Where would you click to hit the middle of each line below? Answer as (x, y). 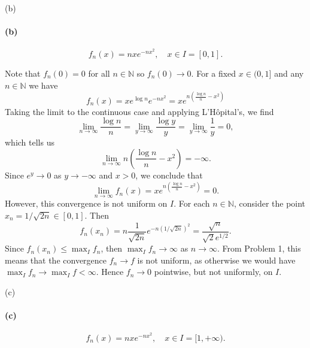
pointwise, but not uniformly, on (213, 272)
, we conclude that (169, 175)
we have (43, 85)
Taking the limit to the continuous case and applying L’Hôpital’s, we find (139, 111)
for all (99, 73)
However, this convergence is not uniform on (86, 203)
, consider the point (270, 203)
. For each (192, 203)
